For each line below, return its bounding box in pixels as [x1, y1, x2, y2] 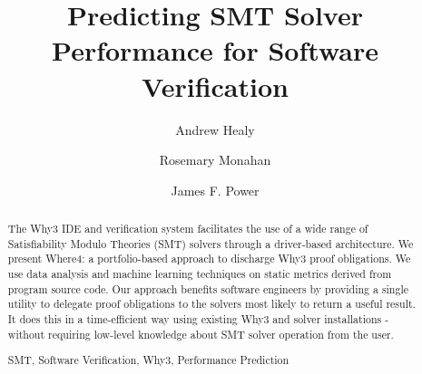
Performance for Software [52, 32, 378, 69]
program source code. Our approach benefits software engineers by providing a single [7, 281, 409, 296]
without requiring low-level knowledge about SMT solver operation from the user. [7, 326, 394, 341]
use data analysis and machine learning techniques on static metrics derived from [7, 266, 392, 282]
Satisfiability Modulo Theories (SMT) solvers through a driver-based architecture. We [7, 235, 414, 251]
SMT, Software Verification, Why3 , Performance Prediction [7, 352, 290, 368]
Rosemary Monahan [159, 150, 271, 169]
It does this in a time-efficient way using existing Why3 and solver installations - [7, 312, 389, 327]
